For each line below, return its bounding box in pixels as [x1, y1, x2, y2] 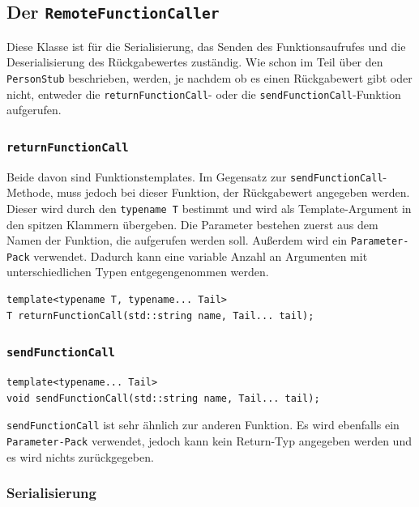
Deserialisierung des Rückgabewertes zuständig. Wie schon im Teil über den [6, 53, 383, 70]
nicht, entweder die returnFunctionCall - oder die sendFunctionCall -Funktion [6, 85, 401, 102]
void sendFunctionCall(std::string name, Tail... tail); [6, 392, 320, 404]
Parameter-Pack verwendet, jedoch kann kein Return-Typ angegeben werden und [6, 432, 412, 449]
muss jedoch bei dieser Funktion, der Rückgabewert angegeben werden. [57, 184, 410, 201]
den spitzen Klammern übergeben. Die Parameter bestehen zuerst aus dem [6, 215, 378, 232]
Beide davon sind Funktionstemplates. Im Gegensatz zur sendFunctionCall [6, 168, 383, 185]
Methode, [6, 184, 53, 201]
